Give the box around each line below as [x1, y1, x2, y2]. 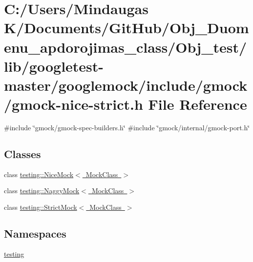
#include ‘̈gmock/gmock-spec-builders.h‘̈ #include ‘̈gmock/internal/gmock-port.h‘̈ [4, 122, 250, 133]
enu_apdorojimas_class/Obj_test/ [4, 37, 247, 57]
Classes [4, 146, 41, 161]
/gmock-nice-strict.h [4, 94, 143, 114]
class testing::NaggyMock [4, 185, 80, 196]
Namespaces [4, 226, 66, 241]
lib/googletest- [4, 56, 104, 76]
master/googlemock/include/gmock [4, 75, 248, 95]
